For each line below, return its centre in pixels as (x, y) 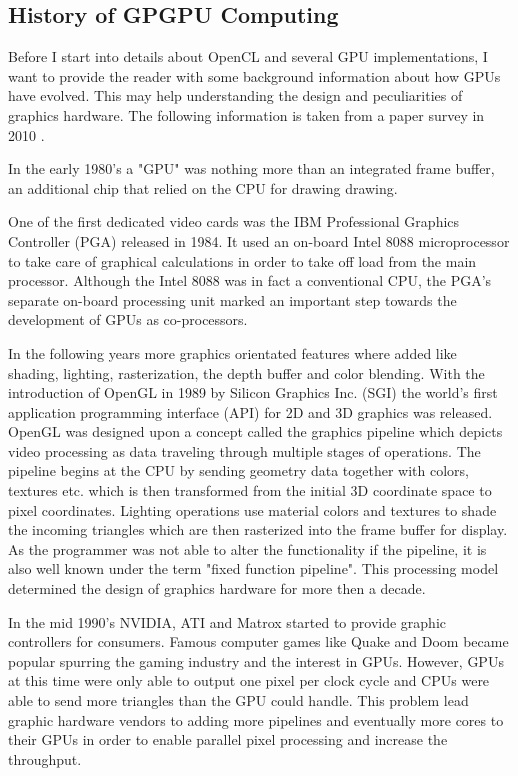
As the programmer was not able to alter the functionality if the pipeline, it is (247, 548)
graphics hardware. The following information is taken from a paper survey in (246, 114)
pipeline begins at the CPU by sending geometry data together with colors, (238, 470)
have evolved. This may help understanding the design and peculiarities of (235, 95)
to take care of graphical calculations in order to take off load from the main (242, 260)
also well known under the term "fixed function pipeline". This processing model (253, 568)
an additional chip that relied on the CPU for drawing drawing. (203, 187)
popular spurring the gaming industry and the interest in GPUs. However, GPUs (256, 660)
